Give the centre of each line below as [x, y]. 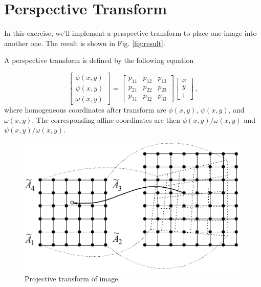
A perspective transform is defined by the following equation [99, 60]
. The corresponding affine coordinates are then [106, 119]
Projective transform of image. [72, 279]
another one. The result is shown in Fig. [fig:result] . [85, 43]
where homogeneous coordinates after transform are [85, 109]
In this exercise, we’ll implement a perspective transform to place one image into [130, 33]
